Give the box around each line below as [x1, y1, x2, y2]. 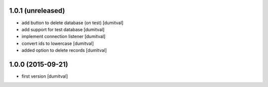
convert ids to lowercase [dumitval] [21, 40, 94, 46]
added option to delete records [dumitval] [21, 47, 107, 53]
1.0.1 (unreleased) [9, 6, 66, 15]
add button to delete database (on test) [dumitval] [21, 20, 124, 26]
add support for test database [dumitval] [21, 26, 105, 32]
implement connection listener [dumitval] [21, 34, 106, 40]
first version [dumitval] [21, 73, 68, 79]
